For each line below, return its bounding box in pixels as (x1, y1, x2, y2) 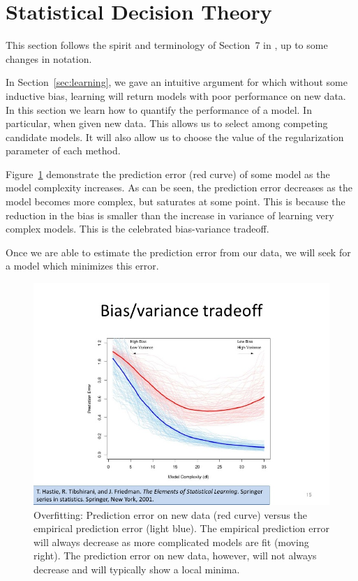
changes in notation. (6, 51, 92, 66)
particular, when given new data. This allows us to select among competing (6, 116, 328, 131)
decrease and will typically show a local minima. (33, 562, 240, 576)
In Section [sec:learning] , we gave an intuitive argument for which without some (6, 75, 348, 89)
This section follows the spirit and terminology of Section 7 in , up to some (6, 38, 328, 52)
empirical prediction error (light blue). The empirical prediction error (33, 521, 329, 536)
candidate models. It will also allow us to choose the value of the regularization (6, 129, 344, 144)
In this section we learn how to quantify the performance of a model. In (6, 102, 312, 117)
